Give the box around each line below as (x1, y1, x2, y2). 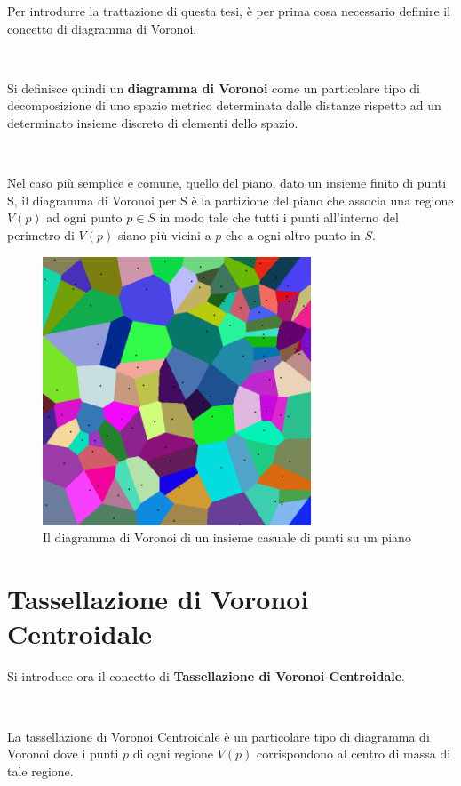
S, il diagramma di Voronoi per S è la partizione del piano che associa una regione (7, 190, 454, 209)
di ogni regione (132, 744, 213, 763)
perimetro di (7, 225, 75, 244)
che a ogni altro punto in (226, 225, 361, 244)
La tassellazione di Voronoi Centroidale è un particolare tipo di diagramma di (7, 726, 430, 745)
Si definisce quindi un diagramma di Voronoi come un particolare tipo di (7, 78, 420, 97)
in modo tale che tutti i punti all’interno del (159, 208, 399, 227)
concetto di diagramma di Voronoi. (7, 19, 197, 37)
